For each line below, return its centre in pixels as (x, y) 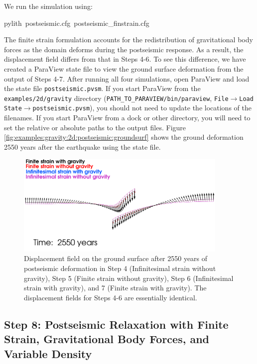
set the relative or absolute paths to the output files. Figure (95, 127)
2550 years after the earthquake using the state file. (82, 146)
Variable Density (48, 353)
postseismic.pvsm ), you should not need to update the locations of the (142, 108)
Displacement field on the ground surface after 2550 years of (116, 258)
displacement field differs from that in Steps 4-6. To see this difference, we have (125, 59)
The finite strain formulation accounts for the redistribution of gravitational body (128, 40)
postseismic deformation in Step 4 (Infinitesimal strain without (120, 268)
